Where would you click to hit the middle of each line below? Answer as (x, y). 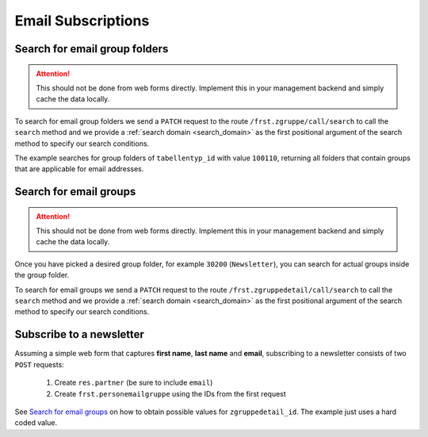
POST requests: (40, 364)
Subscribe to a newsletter (79, 334)
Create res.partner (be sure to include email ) (134, 383)
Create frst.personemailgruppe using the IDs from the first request (170, 393)
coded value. (36, 423)
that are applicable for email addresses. (79, 169)
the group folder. (42, 275)
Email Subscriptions (82, 21)
